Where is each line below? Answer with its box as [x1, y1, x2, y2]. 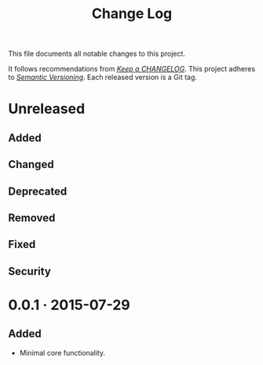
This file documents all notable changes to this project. [8, 49, 186, 59]
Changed [8, 158, 54, 171]
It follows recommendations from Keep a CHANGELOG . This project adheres [8, 64, 256, 74]
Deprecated [8, 184, 68, 198]
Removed [8, 211, 56, 224]
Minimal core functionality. [19, 348, 106, 357]
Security [8, 265, 51, 278]
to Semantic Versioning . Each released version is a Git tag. [8, 72, 198, 82]
